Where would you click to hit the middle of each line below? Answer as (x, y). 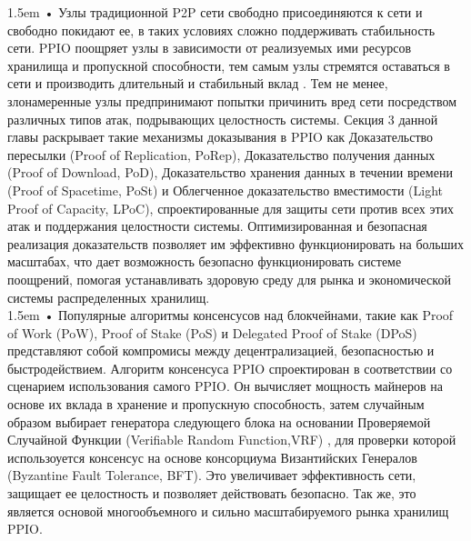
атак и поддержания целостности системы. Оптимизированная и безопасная (217, 226)
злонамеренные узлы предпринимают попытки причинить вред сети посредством (232, 100)
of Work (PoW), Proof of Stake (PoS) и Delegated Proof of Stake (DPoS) (212, 332)
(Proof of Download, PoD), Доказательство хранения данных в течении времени (230, 172)
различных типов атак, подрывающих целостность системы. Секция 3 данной (223, 119)
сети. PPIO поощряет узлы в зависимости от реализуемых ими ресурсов (210, 48)
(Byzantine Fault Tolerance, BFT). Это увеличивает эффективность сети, (212, 475)
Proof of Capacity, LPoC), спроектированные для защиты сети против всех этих (231, 208)
